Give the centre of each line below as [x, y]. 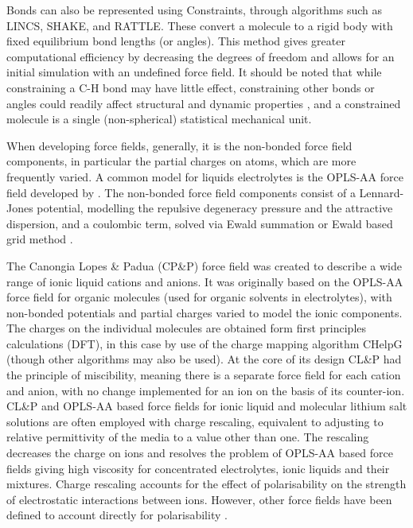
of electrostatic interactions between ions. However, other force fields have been [199, 499]
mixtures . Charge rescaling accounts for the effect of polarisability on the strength [206, 484]
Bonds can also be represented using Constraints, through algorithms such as [195, 10]
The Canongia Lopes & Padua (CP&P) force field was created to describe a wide [204, 265]
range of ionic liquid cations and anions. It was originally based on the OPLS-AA [205, 281]
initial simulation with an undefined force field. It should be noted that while [194, 72]
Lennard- [382, 192]
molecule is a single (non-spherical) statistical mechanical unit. [159, 119]
